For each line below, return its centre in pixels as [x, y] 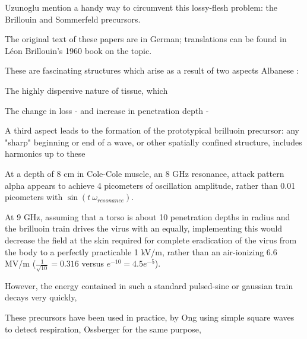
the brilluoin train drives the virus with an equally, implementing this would [144, 228]
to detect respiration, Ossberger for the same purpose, [103, 329]
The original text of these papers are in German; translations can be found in [146, 39]
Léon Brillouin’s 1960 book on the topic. [78, 50]
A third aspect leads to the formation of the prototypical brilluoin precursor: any [152, 130]
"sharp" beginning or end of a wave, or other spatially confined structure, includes [153, 142]
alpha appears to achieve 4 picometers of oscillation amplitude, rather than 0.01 [150, 185]
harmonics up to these [45, 153]
